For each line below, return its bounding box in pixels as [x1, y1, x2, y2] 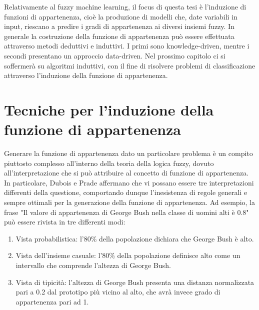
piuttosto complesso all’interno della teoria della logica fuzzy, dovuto [4, 157, 214, 168]
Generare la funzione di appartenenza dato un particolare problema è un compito [4, 148, 253, 158]
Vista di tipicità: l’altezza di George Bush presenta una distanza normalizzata [15, 276, 254, 287]
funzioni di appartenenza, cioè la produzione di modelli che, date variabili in [4, 11, 237, 21]
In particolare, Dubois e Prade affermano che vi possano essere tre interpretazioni [4, 177, 254, 187]
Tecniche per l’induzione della [4, 99, 214, 119]
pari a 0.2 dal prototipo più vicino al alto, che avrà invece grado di [15, 286, 220, 297]
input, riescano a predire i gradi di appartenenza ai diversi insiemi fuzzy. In [4, 21, 234, 31]
